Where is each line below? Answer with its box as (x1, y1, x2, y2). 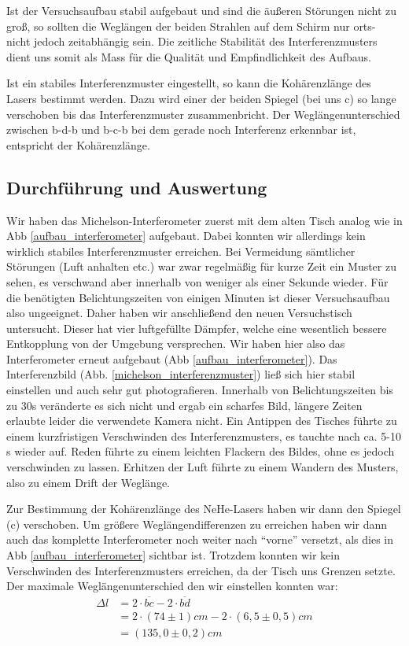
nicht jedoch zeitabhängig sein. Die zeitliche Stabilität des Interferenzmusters (6, 33, 378, 50)
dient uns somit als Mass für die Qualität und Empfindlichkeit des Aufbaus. (6, 48, 371, 65)
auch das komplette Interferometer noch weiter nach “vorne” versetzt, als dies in (6, 531, 394, 548)
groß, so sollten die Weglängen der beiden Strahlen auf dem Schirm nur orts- (6, 17, 376, 34)
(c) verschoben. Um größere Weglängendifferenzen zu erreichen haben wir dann (6, 515, 388, 532)
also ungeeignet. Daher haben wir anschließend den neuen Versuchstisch (6, 305, 352, 321)
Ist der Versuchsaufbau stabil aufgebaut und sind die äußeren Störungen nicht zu (6, 2, 397, 18)
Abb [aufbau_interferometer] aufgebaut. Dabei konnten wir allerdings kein (6, 227, 366, 244)
